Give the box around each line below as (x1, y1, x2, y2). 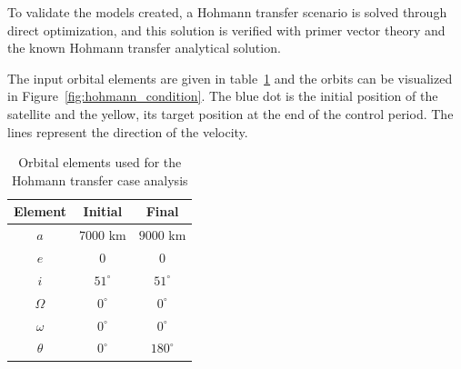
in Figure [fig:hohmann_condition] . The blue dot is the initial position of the (7, 86, 438, 105)
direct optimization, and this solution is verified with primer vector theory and (7, 20, 446, 39)
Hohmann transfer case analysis (11, 170, 188, 189)
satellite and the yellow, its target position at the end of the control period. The (7, 104, 454, 123)
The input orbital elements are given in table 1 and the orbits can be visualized (7, 68, 453, 87)
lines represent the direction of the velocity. (7, 122, 248, 141)
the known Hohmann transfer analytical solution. (7, 38, 281, 57)
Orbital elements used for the (18, 153, 182, 172)
